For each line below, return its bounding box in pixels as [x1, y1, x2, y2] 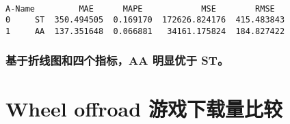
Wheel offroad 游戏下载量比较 [5, 94, 282, 122]
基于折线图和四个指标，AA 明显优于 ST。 [5, 52, 229, 69]
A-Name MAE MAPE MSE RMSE [5, 3, 275, 14]
